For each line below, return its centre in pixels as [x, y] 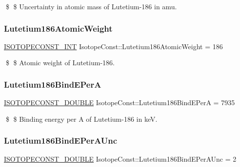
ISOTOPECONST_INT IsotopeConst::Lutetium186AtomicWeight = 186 [113, 46]
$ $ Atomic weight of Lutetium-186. [60, 63]
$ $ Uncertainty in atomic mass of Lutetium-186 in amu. [91, 6]
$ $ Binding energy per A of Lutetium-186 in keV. [81, 119]
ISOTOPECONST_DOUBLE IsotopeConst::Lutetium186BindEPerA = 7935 [120, 102]
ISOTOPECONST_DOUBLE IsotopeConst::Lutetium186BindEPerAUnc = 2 [120, 158]
